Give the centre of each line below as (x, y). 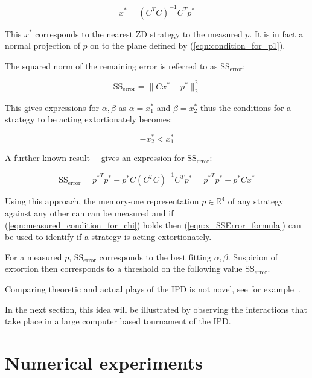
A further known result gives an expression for (95, 158)
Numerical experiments (104, 362)
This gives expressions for (52, 107)
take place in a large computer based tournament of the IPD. (118, 321)
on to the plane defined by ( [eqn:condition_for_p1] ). (188, 46)
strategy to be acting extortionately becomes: (89, 119)
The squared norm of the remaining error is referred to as (111, 65)
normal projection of (43, 46)
